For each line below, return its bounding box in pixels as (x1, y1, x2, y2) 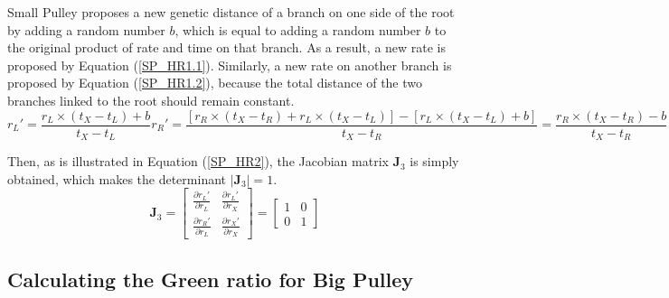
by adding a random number (7, 20, 165, 39)
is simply (410, 152, 459, 171)
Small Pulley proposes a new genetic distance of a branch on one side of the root (7, 3, 455, 21)
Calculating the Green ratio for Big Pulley (7, 265, 414, 293)
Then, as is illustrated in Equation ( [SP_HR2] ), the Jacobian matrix (7, 152, 389, 171)
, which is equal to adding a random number (174, 20, 421, 39)
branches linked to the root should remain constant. (7, 90, 295, 109)
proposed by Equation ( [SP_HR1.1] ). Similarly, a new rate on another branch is (7, 55, 452, 74)
